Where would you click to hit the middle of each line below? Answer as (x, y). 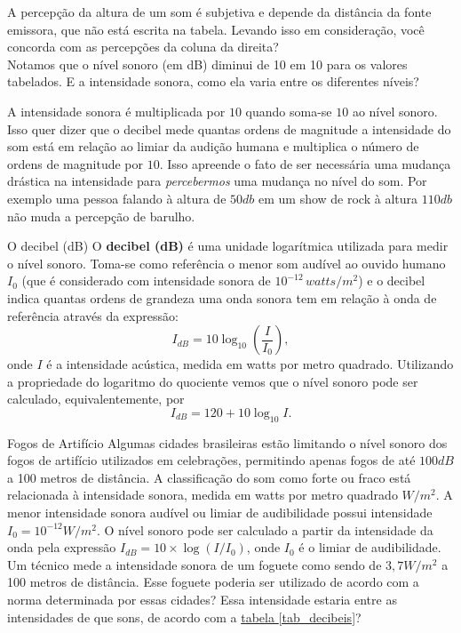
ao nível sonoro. (395, 111)
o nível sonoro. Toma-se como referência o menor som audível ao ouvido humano (227, 263)
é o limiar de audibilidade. (370, 547)
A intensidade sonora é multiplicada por (116, 111)
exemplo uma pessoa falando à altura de (117, 198)
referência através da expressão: (93, 315)
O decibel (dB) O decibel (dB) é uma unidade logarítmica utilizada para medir (228, 246)
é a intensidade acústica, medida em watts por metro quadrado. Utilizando (250, 364)
